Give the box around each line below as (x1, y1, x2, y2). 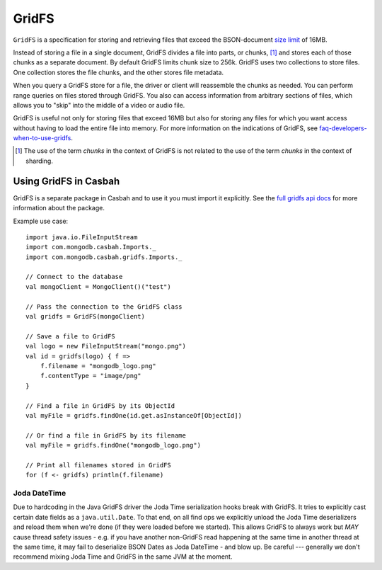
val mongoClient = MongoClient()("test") (25, 283, 171, 290)
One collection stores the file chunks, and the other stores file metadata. (13, 68, 224, 76)
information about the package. (13, 204, 105, 212)
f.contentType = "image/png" (40, 372, 141, 380)
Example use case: (13, 217, 69, 225)
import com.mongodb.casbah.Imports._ (25, 243, 157, 251)
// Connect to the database (25, 273, 123, 281)
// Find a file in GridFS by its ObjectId (25, 401, 175, 410)
